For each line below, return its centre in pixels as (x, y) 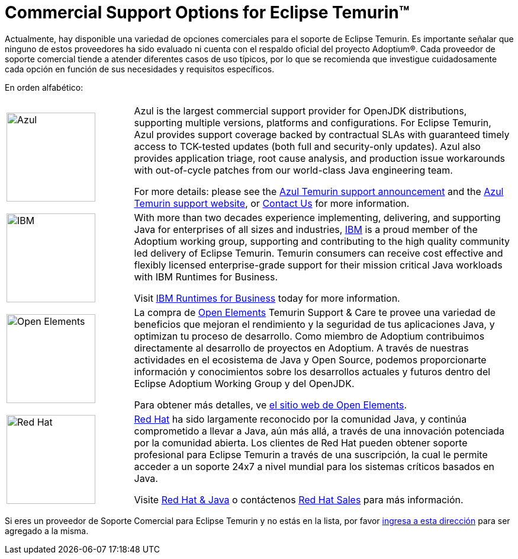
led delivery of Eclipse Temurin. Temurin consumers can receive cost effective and (318, 253)
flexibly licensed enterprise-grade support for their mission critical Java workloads (318, 265)
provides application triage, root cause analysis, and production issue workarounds (319, 158)
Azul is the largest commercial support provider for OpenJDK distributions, (300, 111)
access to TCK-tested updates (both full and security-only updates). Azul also (307, 146)
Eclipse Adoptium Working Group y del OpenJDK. (244, 383)
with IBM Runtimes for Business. (206, 277)
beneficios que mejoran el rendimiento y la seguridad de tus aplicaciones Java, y (314, 324)
